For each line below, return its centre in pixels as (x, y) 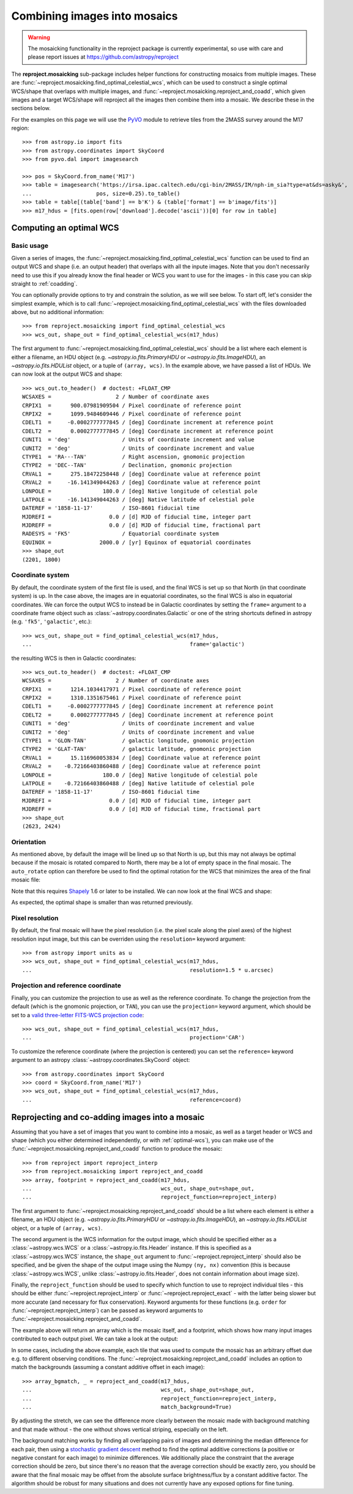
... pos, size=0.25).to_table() (101, 193)
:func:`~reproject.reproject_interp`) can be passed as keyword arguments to (107, 1310)
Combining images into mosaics (95, 16)
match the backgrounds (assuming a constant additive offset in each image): (108, 1367)
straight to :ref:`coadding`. (44, 283)
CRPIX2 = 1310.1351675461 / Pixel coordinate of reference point (132, 698)
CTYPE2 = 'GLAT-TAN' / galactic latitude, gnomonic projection (137, 749)
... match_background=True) (127, 1407)
